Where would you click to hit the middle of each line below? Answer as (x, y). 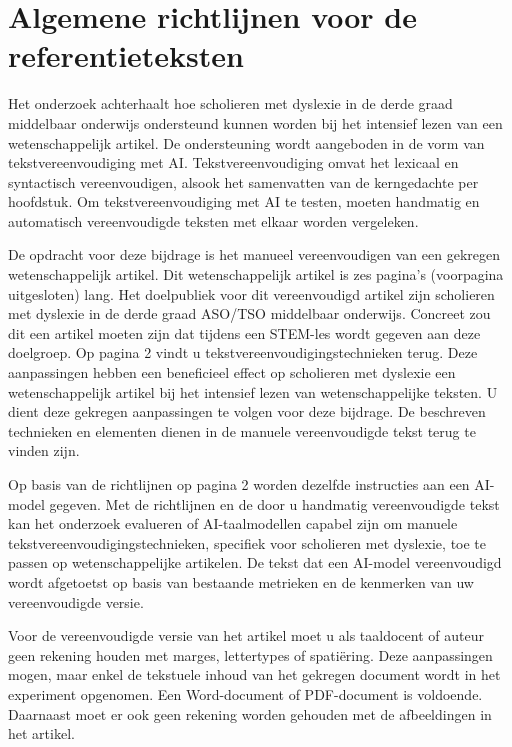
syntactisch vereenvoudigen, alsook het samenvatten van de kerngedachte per (243, 181)
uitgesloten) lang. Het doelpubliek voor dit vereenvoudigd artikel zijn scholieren (251, 293)
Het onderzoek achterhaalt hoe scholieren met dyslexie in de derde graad (230, 103)
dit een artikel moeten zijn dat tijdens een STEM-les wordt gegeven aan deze (244, 332)
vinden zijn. (44, 450)
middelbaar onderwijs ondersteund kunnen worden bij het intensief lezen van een (255, 122)
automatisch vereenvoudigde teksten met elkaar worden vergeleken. (213, 220)
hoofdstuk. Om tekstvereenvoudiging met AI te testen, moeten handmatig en (244, 201)
